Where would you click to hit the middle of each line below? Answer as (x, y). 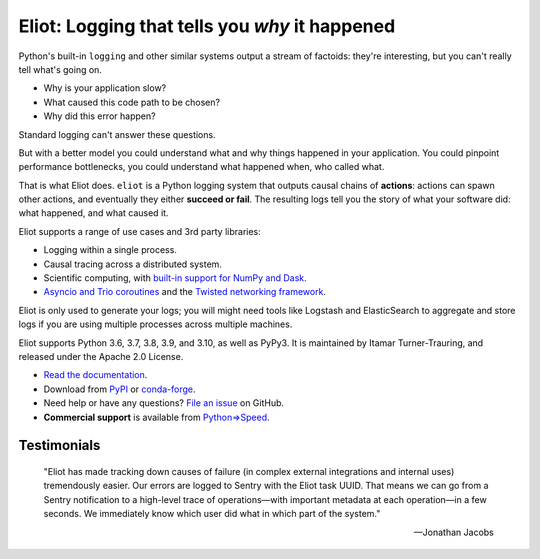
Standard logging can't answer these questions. (117, 134)
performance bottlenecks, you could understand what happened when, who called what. (201, 167)
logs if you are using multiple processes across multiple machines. (155, 324)
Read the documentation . (95, 375)
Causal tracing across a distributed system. (132, 264)
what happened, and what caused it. (93, 213)
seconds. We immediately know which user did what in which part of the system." (212, 514)
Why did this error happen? (99, 116)
